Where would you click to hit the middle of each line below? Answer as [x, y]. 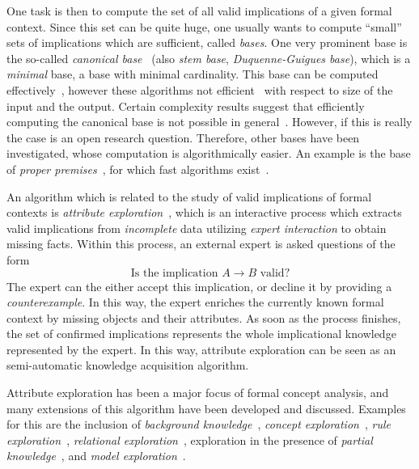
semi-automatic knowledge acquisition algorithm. [128, 365]
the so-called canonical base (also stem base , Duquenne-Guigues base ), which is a [209, 58]
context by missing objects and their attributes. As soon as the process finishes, [204, 317]
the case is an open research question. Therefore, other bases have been [183, 137]
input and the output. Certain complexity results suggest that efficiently [186, 106]
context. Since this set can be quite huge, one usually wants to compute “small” [204, 26]
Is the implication [174, 273]
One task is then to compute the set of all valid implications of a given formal [199, 11]
